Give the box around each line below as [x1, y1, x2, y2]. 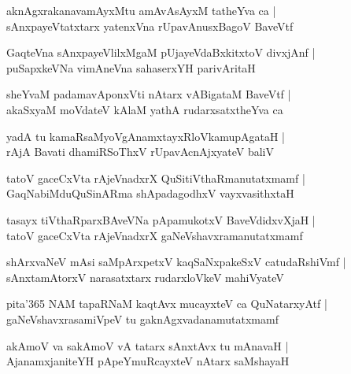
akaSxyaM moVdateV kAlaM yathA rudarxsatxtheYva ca [6, 101, 283, 117]
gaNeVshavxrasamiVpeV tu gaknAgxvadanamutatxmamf [6, 310, 279, 327]
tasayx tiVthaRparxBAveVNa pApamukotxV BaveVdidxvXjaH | [6, 211, 316, 228]
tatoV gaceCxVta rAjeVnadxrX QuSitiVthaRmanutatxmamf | [6, 169, 305, 186]
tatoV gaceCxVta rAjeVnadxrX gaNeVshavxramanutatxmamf [6, 227, 303, 243]
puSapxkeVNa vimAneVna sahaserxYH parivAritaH [6, 59, 256, 76]
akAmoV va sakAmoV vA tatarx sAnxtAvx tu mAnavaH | [6, 337, 289, 354]
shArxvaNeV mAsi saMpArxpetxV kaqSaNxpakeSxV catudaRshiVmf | [6, 254, 346, 270]
